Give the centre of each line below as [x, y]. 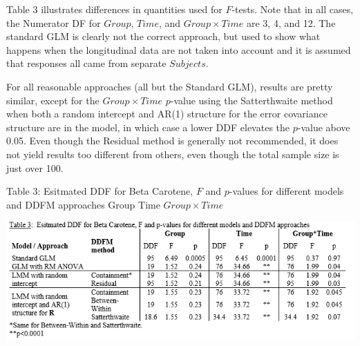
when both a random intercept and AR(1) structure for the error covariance [167, 114]
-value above [324, 127]
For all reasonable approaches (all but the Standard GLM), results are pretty [170, 86]
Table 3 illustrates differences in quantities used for [114, 9]
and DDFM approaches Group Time [83, 204]
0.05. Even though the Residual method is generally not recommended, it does [172, 141]
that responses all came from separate [86, 63]
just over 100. [35, 167]
